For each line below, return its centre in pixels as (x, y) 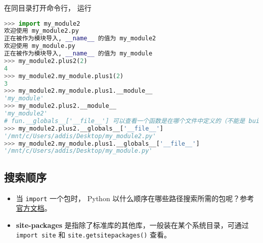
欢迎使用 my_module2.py (41, 31)
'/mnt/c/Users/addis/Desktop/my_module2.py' (80, 136)
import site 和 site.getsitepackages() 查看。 (94, 235)
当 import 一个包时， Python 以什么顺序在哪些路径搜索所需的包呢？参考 (135, 198)
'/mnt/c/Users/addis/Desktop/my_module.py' (78, 151)
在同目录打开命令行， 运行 (48, 8)
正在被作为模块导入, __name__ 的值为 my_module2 (80, 39)
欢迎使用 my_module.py (40, 46)
